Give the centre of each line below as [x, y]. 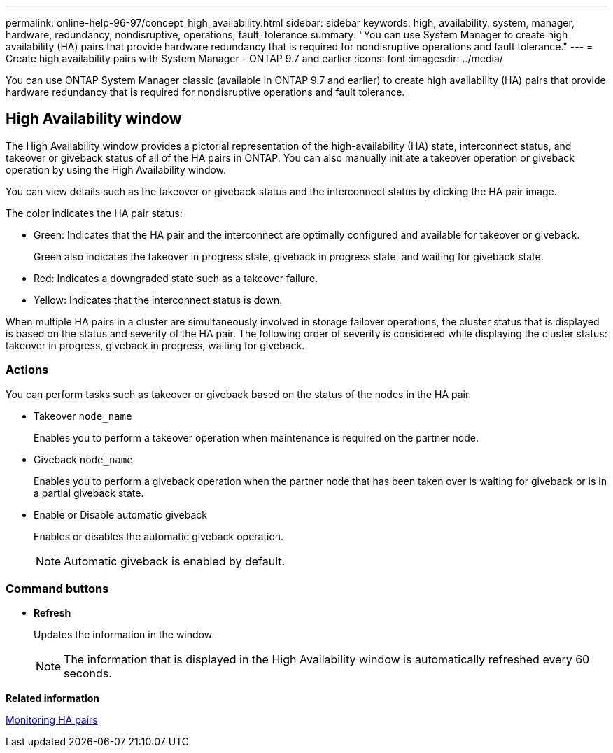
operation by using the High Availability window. [116, 169]
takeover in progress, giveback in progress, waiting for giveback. [155, 345]
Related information [53, 698]
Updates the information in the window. [124, 635]
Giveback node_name [83, 459]
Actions [27, 370]
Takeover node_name [83, 416]
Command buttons [57, 588]
